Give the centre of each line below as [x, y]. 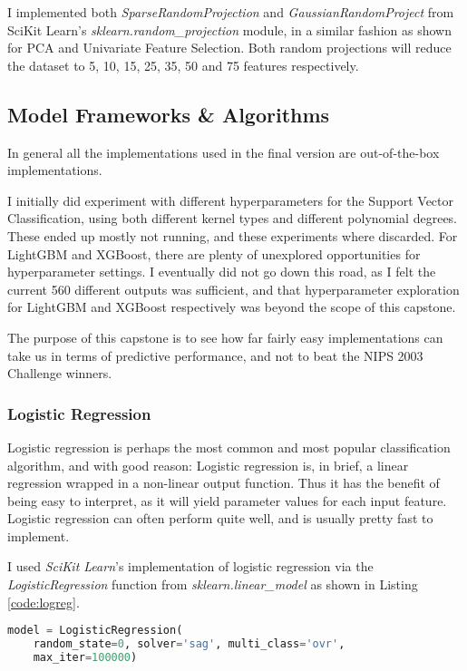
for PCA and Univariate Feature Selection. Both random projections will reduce [229, 48]
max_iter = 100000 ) [85, 658]
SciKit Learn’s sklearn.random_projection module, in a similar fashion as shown [229, 29]
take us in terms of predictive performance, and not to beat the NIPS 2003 [215, 355]
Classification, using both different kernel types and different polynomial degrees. [233, 218]
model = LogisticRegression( [95, 631]
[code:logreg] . [44, 602]
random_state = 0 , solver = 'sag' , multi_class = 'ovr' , [189, 644]
